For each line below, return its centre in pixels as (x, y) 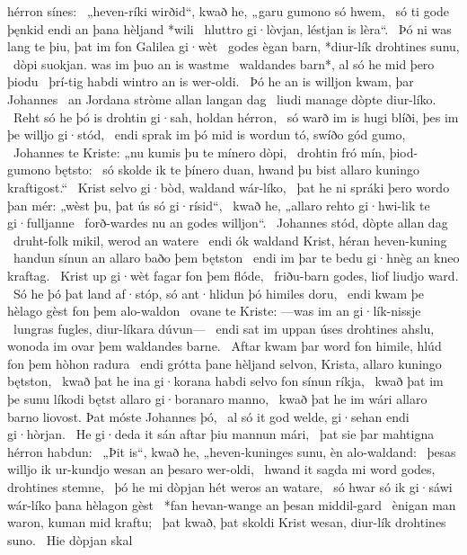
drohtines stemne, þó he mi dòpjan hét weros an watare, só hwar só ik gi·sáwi (230, 487)
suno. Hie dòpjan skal (70, 539)
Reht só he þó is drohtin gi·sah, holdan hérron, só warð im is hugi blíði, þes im (236, 116)
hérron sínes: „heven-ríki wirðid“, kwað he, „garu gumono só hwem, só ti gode (229, 11)
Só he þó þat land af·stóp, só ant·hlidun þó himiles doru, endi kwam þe (218, 293)
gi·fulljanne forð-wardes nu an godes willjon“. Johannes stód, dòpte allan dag (228, 223)
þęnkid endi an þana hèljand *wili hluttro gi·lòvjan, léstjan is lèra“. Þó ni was (229, 28)
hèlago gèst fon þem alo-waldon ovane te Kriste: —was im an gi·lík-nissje (214, 311)
